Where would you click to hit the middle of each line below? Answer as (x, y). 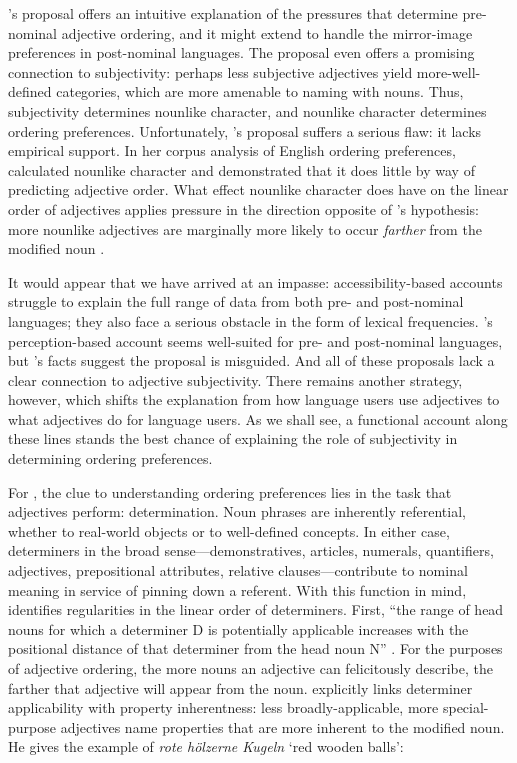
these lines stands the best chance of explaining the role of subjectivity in (233, 438)
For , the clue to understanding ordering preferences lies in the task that (230, 491)
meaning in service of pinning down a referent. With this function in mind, (237, 589)
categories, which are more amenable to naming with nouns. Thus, (260, 91)
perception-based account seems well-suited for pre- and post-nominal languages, (255, 340)
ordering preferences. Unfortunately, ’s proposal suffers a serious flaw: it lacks (245, 130)
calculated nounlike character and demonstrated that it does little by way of (241, 169)
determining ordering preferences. (110, 458)
